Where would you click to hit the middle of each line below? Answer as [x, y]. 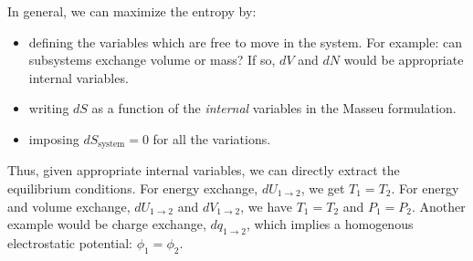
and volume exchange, [69, 206]
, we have [266, 206]
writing [49, 108]
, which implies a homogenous [330, 224]
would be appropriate [404, 60]
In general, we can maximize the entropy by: [132, 11]
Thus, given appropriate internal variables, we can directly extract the [204, 170]
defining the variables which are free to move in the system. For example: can [246, 42]
